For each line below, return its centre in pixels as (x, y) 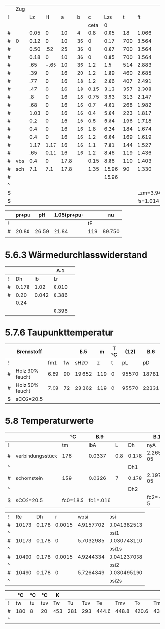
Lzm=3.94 (149, 193)
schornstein (29, 478)
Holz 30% (27, 371)
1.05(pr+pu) (69, 215)
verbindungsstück (36, 456)
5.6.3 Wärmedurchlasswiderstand (76, 255)
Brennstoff (29, 351)
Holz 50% (27, 385)
